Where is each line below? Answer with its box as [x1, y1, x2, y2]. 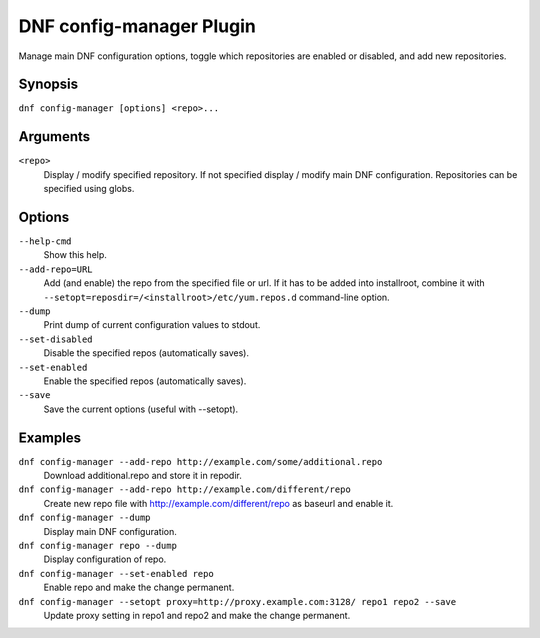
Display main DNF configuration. [43, 525, 177, 537]
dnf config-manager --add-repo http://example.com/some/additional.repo [18, 456, 383, 467]
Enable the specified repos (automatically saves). [43, 375, 247, 387]
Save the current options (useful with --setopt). [43, 403, 239, 415]
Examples [18, 429, 82, 446]
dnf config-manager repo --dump [18, 540, 177, 551]
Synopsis [18, 76, 79, 93]
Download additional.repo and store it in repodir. [43, 470, 242, 482]
